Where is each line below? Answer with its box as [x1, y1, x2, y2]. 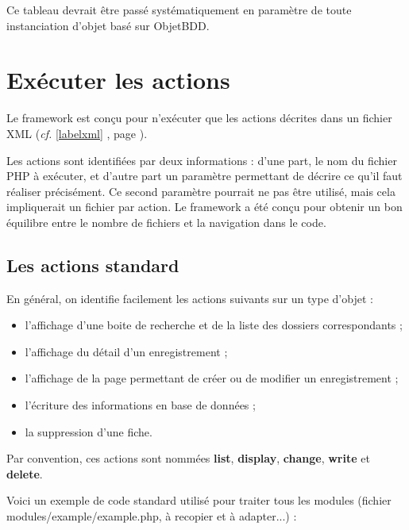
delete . [6, 465, 43, 482]
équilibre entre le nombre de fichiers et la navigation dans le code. [6, 213, 326, 230]
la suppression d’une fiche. [25, 423, 152, 440]
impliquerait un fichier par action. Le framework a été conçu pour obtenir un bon [6, 198, 403, 215]
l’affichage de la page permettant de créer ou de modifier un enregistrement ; [25, 370, 399, 386]
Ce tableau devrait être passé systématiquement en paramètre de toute [6, 2, 352, 17]
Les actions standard [6, 252, 179, 277]
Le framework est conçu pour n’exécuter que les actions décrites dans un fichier [6, 109, 392, 126]
